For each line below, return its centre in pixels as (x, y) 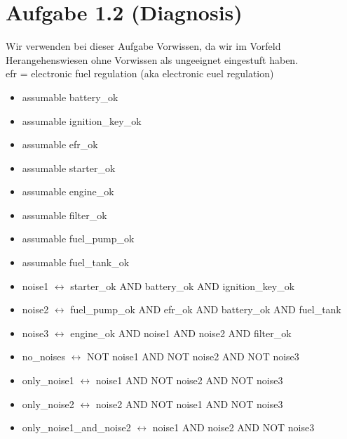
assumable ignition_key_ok (82, 120)
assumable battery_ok (70, 97)
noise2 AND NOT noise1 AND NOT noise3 (189, 404)
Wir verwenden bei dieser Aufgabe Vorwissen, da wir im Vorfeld (143, 46)
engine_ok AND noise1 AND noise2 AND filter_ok (181, 333)
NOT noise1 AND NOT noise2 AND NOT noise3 (193, 356)
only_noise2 (48, 404)
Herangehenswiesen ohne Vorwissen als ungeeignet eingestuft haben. (152, 59)
